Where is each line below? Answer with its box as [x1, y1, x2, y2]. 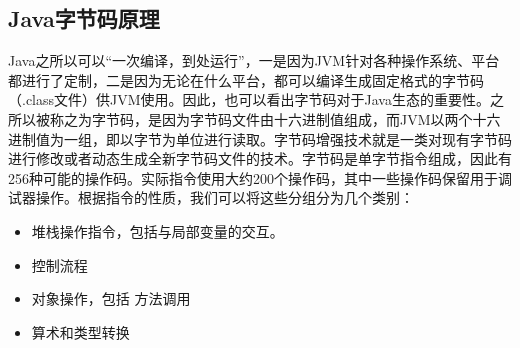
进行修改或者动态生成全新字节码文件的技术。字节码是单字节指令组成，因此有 [8, 148, 512, 169]
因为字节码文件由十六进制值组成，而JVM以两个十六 [161, 108, 501, 129]
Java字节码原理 [8, 3, 160, 34]
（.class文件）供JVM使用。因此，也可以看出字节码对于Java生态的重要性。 [8, 89, 490, 110]
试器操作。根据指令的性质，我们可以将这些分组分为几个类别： [8, 187, 414, 208]
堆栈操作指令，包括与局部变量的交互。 [31, 220, 284, 241]
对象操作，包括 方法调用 [31, 288, 191, 309]
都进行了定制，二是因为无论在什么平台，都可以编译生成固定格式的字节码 [8, 69, 484, 90]
